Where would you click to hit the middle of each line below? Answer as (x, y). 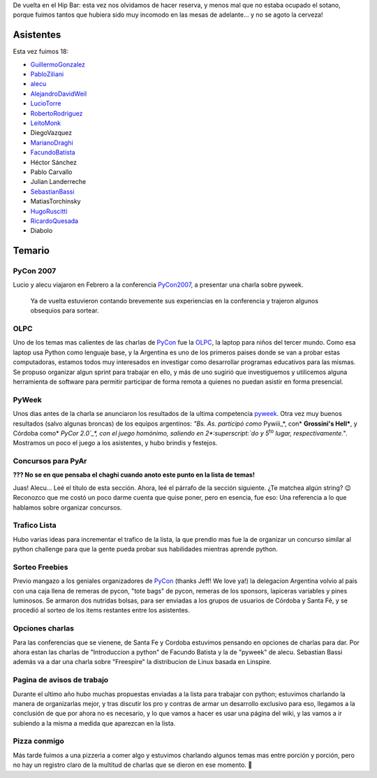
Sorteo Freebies (40, 567)
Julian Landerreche (58, 182)
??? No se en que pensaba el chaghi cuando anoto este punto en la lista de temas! (134, 475)
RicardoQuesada (54, 221)
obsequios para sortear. (65, 310)
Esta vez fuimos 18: (41, 52)
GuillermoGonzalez (58, 64)
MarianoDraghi (52, 143)
